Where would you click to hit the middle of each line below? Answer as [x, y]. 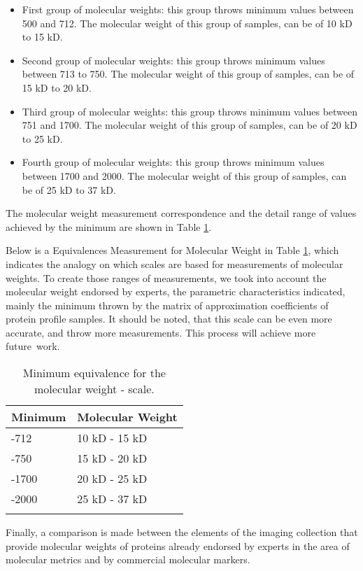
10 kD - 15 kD [112, 438]
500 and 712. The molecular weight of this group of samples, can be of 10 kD [187, 23]
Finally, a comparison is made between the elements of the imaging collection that [182, 532]
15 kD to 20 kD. [57, 87]
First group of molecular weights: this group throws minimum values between [188, 9]
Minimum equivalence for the [94, 373]
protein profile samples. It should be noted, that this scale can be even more [169, 319]
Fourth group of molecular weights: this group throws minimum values [173, 162]
